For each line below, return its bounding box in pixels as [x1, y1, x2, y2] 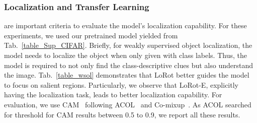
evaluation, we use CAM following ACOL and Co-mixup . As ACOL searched [4, 99, 251, 109]
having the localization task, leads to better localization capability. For [4, 89, 222, 100]
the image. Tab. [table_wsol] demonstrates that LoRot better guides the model [4, 70, 249, 80]
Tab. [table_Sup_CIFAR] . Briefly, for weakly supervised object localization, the [4, 40, 252, 50]
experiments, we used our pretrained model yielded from [4, 30, 178, 40]
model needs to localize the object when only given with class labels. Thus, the [4, 50, 247, 60]
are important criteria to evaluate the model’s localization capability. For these [4, 20, 247, 31]
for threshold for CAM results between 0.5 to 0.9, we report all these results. [4, 109, 240, 119]
